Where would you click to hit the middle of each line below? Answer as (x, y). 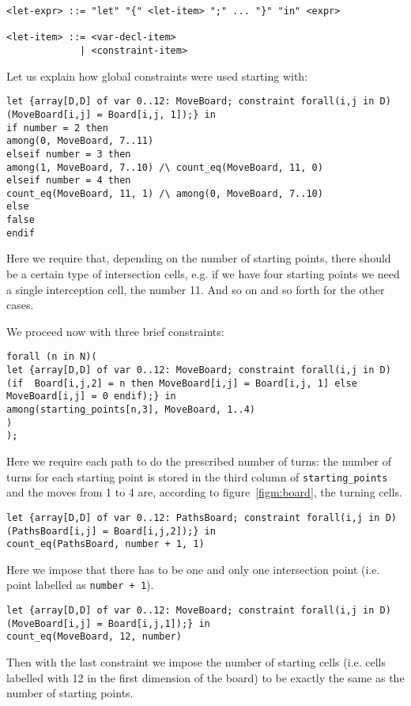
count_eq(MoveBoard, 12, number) (94, 637)
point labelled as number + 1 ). (80, 585)
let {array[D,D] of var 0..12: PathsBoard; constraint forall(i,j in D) (202, 517)
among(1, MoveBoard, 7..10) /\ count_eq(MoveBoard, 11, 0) (165, 167)
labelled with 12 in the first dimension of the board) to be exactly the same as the (205, 677)
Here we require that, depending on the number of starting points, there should (199, 258)
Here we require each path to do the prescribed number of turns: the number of (199, 461)
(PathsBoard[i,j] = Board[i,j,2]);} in (111, 531)
